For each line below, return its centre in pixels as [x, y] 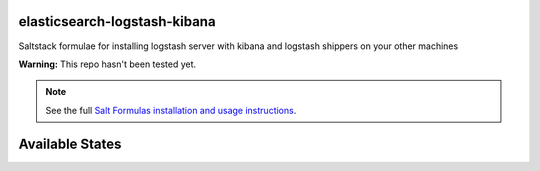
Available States [70, 143]
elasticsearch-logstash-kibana [117, 21]
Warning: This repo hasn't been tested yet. [107, 64]
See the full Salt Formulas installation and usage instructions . [171, 110]
